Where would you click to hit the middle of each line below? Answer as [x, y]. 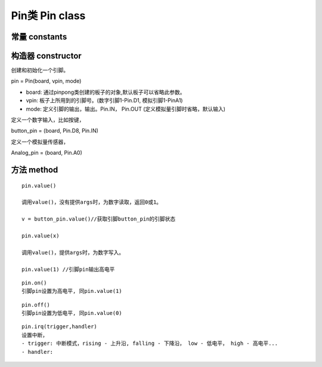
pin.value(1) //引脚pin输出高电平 [68, 269]
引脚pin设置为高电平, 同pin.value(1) [72, 291]
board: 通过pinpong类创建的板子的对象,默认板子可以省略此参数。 [106, 92]
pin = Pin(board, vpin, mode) [46, 81]
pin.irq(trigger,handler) [60, 327]
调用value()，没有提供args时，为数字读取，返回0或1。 [92, 202]
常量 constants [39, 37]
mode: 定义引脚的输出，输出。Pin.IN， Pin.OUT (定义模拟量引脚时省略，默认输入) [126, 109]
